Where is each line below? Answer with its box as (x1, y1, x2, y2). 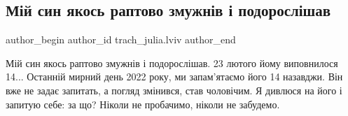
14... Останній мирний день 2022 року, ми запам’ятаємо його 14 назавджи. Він (6, 69, 343, 84)
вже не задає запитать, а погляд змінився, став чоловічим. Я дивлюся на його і (6, 82, 342, 97)
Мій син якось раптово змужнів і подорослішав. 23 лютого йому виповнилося (6, 55, 338, 70)
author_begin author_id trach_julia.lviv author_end (6, 32, 236, 47)
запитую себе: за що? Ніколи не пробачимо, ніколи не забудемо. (6, 96, 280, 111)
